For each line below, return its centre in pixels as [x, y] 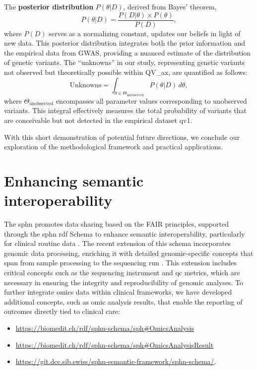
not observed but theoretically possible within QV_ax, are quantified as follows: [126, 72]
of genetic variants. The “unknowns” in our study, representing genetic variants [125, 62]
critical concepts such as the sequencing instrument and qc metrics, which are [122, 273]
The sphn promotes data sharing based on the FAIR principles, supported [116, 224]
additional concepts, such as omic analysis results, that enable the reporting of [123, 301]
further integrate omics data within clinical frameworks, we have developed [118, 292]
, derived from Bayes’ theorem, [170, 6]
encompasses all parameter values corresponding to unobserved [151, 100]
